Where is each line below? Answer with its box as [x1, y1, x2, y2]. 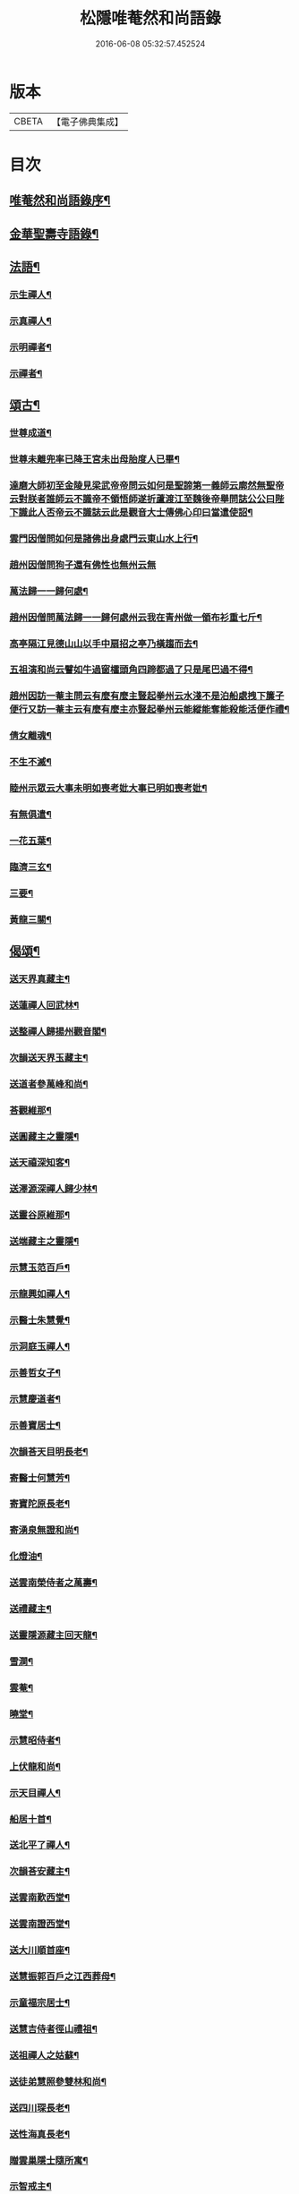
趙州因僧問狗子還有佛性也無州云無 [9, 559, 157, 571]
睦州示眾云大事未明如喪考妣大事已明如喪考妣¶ [9, 782, 208, 795]
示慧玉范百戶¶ [9, 1261, 70, 1274]
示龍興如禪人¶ [9, 1288, 70, 1301]
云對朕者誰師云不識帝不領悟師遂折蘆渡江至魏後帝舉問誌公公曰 [9, 492, 276, 505]
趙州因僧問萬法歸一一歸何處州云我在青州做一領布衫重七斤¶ [9, 610, 262, 623]
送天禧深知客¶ [9, 1157, 70, 1169]
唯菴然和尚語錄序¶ [9, 193, 111, 209]
